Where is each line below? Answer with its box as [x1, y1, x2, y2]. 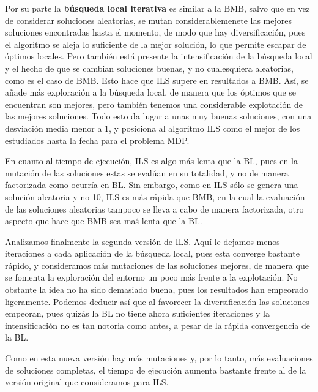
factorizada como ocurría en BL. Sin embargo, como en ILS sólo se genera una [5, 178, 298, 191]
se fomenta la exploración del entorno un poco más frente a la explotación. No [5, 271, 298, 284]
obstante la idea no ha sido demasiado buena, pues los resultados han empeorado [5, 283, 309, 296]
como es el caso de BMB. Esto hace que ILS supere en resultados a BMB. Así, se [5, 73, 309, 86]
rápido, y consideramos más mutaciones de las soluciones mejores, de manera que [5, 258, 309, 271]
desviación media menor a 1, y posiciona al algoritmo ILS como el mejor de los [5, 121, 300, 134]
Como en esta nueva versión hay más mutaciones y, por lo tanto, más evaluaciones [5, 352, 313, 364]
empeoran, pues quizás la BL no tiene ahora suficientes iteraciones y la [5, 307, 270, 320]
